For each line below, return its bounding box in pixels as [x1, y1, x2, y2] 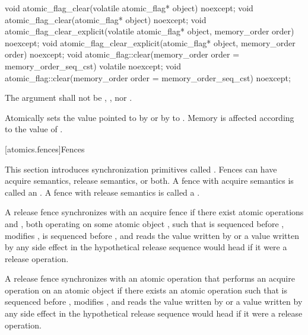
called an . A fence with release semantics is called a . [5, 186, 200, 198]
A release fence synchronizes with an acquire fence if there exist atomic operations [5, 206, 304, 218]
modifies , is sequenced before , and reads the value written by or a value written [5, 229, 299, 241]
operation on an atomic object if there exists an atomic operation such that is [5, 283, 288, 296]
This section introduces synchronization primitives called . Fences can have [5, 162, 277, 175]
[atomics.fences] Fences [5, 142, 85, 155]
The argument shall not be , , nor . [5, 91, 132, 104]
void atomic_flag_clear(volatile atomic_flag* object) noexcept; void [5, 2, 253, 14]
